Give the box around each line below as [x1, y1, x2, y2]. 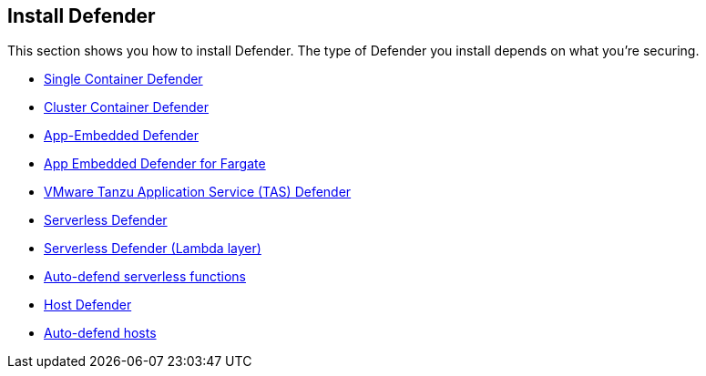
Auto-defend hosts [44, 325, 157, 341]
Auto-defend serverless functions [44, 269, 246, 285]
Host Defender [44, 297, 132, 313]
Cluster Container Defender [44, 99, 210, 116]
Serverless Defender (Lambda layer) [44, 240, 261, 257]
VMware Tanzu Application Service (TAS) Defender [44, 184, 352, 200]
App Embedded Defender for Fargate [44, 156, 266, 172]
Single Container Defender [44, 71, 203, 87]
